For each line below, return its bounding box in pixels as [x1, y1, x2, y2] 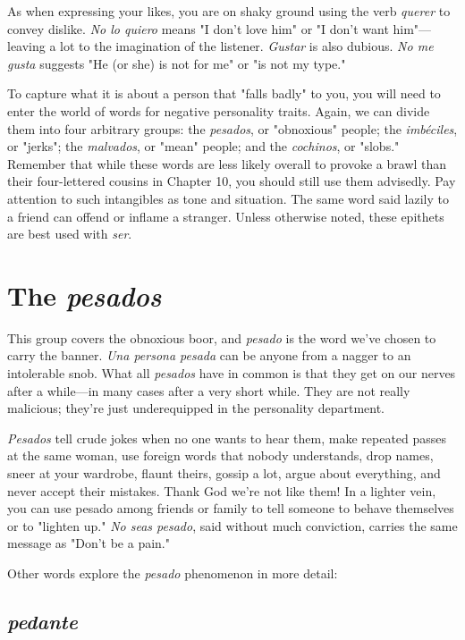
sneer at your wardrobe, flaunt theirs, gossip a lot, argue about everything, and [7, 464, 441, 482]
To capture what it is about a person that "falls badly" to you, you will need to [7, 84, 441, 103]
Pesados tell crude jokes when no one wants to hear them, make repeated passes [7, 428, 447, 447]
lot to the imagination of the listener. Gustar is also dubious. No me [60, 37, 434, 55]
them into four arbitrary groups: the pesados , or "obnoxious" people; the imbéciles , [7, 119, 458, 138]
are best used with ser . [7, 224, 132, 243]
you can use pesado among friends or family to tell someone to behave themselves [7, 499, 454, 518]
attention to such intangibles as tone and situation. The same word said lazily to [7, 189, 449, 207]
